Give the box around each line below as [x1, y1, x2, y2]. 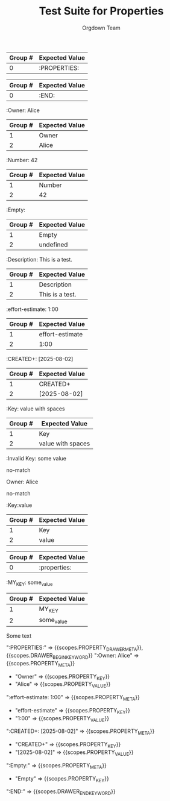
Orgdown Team [82, 24, 121, 31]
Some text [6, 632, 32, 639]
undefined [39, 240, 68, 248]
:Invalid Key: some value [6, 454, 67, 462]
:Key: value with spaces [6, 405, 65, 412]
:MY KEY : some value [6, 579, 53, 587]
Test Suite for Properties [39, 4, 164, 18]
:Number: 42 [6, 156, 38, 163]
